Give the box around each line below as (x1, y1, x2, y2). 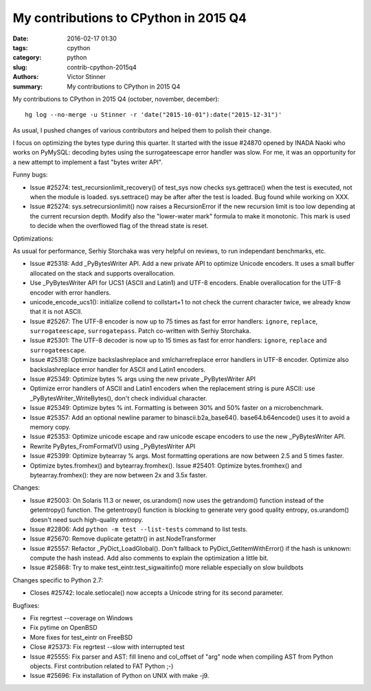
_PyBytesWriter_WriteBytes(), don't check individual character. (30, 394, 207, 402)
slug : (12, 63, 27, 71)
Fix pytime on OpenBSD (30, 624, 98, 632)
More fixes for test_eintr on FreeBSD (30, 633, 133, 642)
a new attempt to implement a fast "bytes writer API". (12, 158, 163, 166)
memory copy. (30, 423, 71, 431)
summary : (12, 82, 43, 91)
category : (12, 54, 42, 62)
